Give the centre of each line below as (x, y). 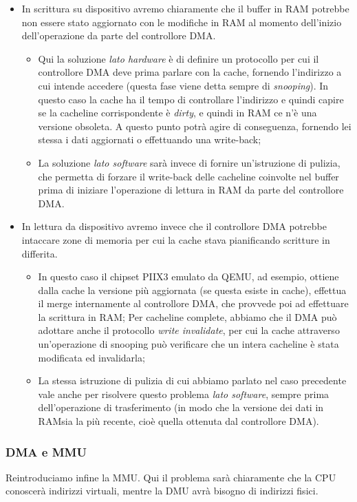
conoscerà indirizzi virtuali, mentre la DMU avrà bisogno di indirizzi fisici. (162, 491)
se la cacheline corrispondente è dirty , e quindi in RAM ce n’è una (177, 113)
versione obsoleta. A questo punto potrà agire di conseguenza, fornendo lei (195, 126)
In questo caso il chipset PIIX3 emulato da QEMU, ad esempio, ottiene (188, 276)
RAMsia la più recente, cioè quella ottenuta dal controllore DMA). (178, 421)
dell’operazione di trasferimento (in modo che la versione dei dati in (181, 407)
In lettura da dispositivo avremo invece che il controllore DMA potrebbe (174, 226)
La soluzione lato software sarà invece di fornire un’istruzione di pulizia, (189, 162)
